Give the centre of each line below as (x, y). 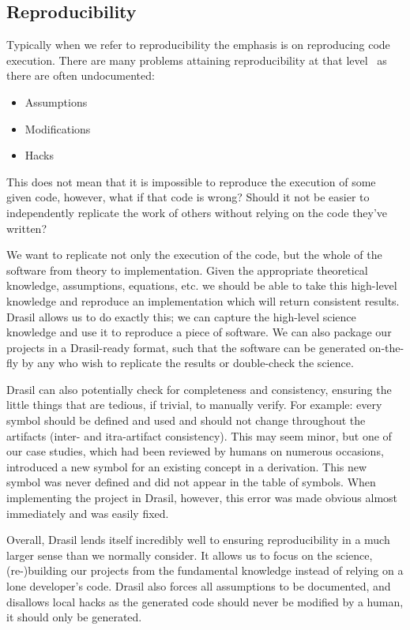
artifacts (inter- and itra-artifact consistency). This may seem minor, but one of (199, 435)
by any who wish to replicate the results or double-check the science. (188, 363)
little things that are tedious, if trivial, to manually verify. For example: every (194, 405)
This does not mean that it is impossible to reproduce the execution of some (191, 181)
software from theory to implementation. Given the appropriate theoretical (187, 270)
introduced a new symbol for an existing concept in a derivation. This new (187, 466)
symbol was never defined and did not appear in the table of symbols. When (191, 482)
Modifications (58, 128)
